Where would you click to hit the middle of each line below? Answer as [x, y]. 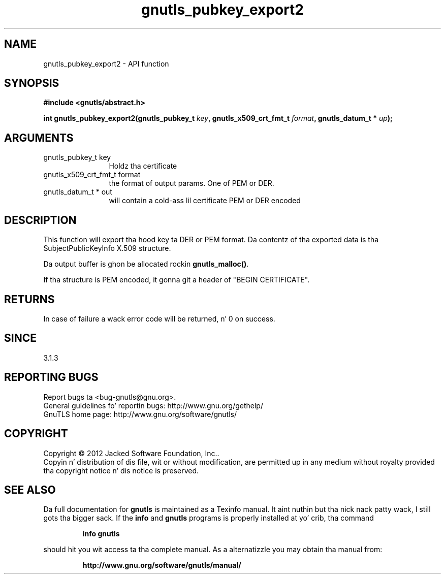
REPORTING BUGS [51, 377]
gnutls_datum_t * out [78, 192]
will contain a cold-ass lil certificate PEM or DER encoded [205, 201]
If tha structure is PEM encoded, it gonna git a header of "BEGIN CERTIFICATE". [177, 280]
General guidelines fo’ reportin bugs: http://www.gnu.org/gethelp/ [153, 405]
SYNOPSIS [32, 83]
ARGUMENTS [39, 138]
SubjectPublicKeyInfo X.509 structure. [107, 248]
